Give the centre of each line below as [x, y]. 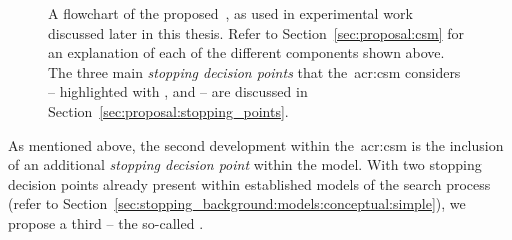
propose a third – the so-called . [106, 222]
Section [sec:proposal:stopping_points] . [168, 110]
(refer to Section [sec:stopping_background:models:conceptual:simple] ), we [237, 203]
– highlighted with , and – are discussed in [178, 91]
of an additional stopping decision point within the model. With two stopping [245, 164]
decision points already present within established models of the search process [249, 183]
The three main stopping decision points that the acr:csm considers [254, 71]
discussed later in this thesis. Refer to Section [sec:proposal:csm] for [256, 32]
